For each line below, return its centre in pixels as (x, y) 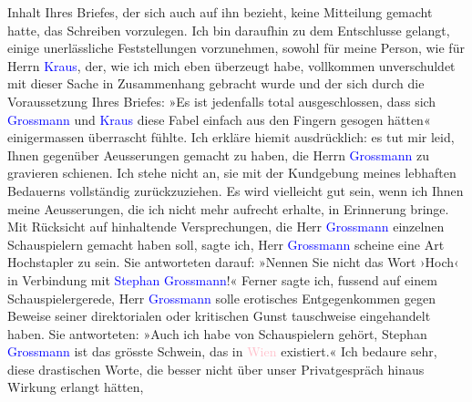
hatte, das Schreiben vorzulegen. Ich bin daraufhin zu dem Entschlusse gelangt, (229, 30)
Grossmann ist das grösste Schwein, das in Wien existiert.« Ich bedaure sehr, (222, 351)
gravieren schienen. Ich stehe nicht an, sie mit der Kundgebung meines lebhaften (232, 173)
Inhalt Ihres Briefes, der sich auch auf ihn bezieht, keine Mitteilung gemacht (220, 12)
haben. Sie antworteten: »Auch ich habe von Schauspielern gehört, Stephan (217, 333)
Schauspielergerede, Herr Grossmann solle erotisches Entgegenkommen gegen (221, 298)
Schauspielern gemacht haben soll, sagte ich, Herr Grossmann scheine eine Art (226, 244)
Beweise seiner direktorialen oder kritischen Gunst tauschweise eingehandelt (219, 316)
